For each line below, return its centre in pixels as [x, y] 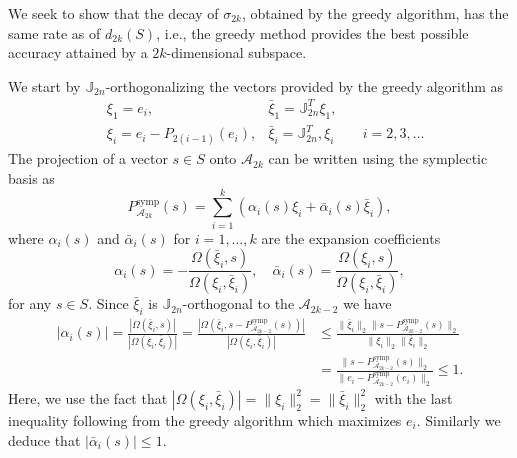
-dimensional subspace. [236, 52]
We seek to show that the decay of [113, 13]
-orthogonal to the [238, 303]
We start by [44, 85]
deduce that [44, 439]
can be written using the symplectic [378, 158]
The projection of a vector [88, 158]
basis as [31, 178]
